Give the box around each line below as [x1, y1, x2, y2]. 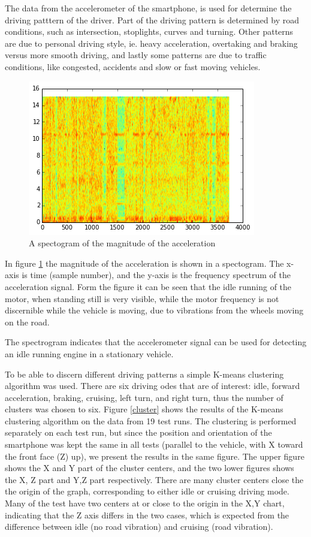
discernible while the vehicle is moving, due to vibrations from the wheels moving [5, 304, 304, 316]
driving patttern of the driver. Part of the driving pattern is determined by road [5, 13, 300, 26]
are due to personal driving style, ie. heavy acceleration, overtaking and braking [5, 37, 298, 49]
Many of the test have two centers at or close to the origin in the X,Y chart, [5, 497, 285, 509]
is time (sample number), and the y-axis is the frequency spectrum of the [22, 268, 291, 281]
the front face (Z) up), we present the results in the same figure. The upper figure [5, 449, 304, 462]
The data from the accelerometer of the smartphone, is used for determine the [5, 2, 292, 14]
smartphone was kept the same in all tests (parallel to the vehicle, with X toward [5, 438, 303, 451]
